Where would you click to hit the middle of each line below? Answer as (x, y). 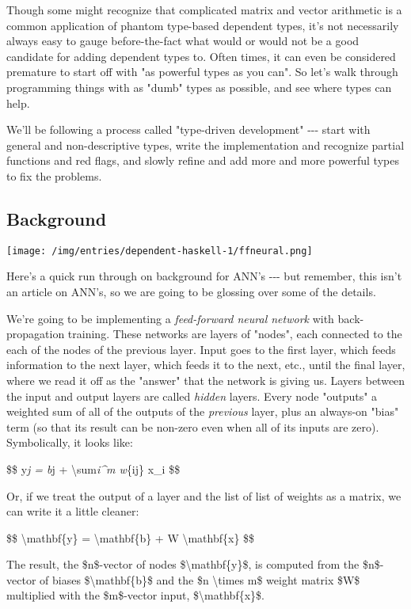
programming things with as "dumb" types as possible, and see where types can (199, 87)
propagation (36, 334)
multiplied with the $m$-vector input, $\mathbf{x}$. (135, 595)
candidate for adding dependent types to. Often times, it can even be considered (201, 56)
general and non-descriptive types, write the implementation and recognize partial (205, 145)
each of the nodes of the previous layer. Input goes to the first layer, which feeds (201, 349)
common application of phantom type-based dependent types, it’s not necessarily (203, 25)
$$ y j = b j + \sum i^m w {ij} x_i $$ (93, 468)
